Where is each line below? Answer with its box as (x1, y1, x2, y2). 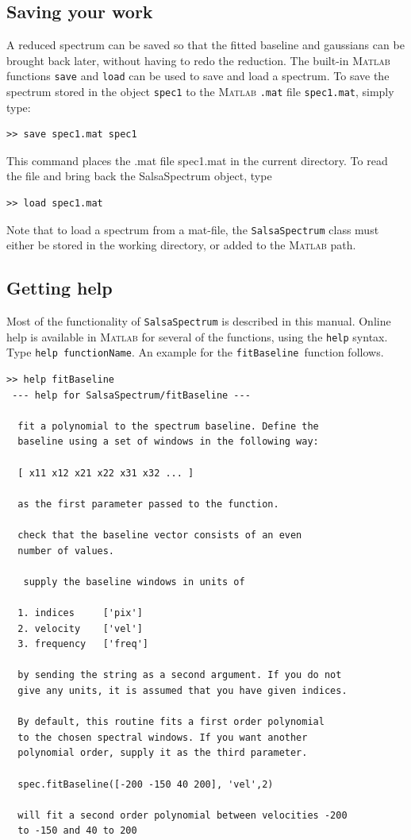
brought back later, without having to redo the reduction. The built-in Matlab (6, 52, 390, 68)
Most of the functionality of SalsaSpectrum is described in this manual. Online (6, 313, 391, 329)
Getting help (6, 276, 113, 300)
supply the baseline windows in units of (23, 576, 245, 588)
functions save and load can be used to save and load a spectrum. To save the (6, 67, 390, 84)
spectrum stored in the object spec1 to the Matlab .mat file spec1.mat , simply (6, 83, 394, 100)
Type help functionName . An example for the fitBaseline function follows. (6, 344, 384, 360)
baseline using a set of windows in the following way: (17, 436, 319, 448)
